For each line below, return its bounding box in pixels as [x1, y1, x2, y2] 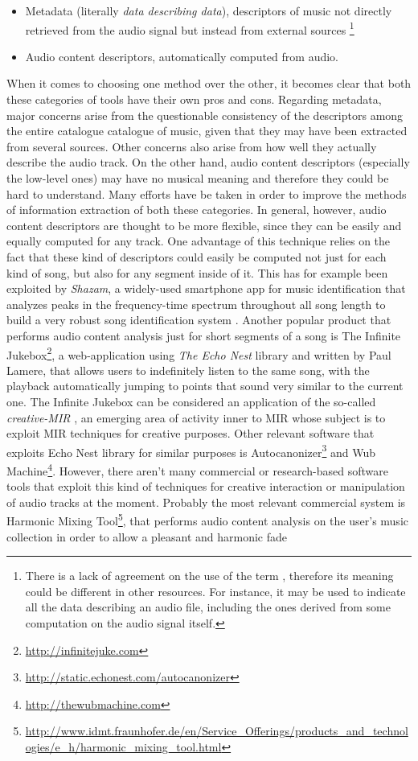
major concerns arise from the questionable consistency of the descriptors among [6, 106, 404, 123]
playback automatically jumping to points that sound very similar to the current [6, 377, 404, 394]
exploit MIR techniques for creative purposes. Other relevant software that [6, 425, 375, 442]
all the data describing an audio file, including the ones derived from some [25, 599, 391, 615]
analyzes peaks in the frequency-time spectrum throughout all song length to [6, 295, 386, 312]
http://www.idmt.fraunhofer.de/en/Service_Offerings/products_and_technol [25, 722, 408, 739]
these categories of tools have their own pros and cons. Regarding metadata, [6, 91, 382, 108]
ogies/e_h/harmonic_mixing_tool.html [25, 738, 222, 755]
